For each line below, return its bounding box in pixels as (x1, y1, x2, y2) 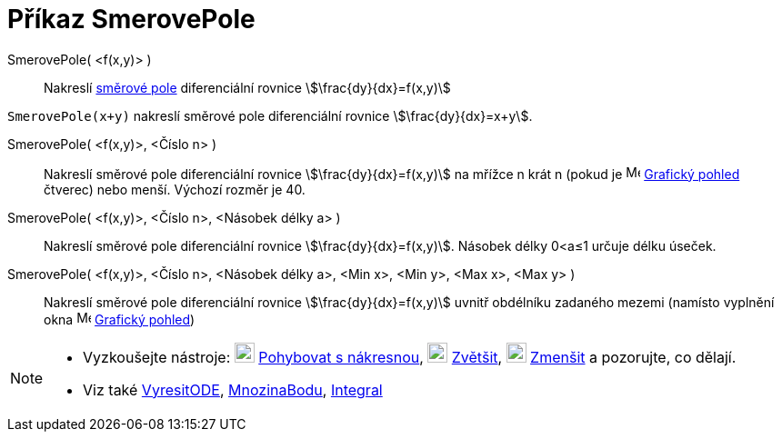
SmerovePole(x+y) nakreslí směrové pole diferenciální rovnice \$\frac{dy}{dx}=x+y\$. (7, 107, 533, 124)
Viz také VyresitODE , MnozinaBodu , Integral (83, 380, 383, 399)
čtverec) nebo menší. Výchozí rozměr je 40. (44, 181, 306, 197)
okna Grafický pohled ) (44, 311, 195, 327)
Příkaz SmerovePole (7, 4, 256, 35)
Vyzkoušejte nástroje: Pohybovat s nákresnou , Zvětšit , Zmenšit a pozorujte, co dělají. (83, 347, 737, 366)
